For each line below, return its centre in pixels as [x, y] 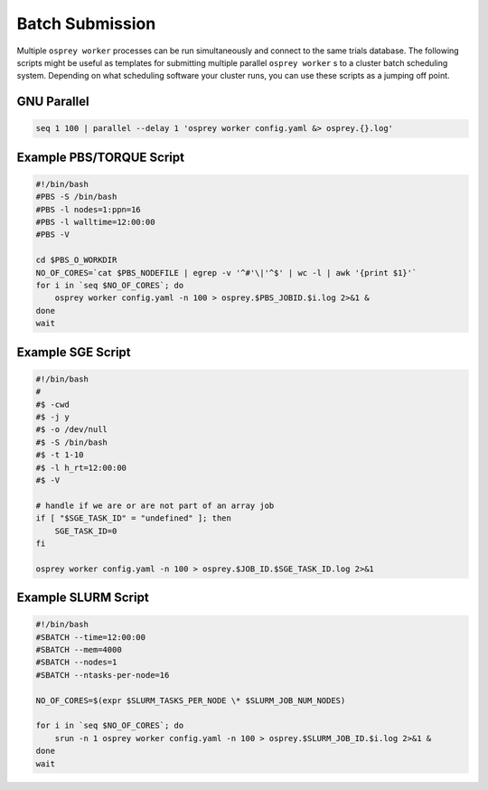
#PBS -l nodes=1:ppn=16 [89, 209]
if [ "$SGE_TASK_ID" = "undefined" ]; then [134, 518]
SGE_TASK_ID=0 [86, 531]
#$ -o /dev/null [72, 430]
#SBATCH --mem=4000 [79, 650]
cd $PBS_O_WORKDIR [76, 260]
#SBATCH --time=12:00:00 [91, 637]
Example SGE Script [74, 352]
